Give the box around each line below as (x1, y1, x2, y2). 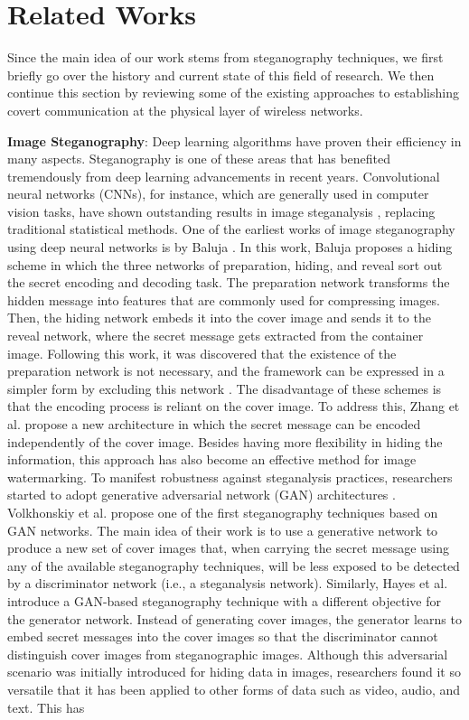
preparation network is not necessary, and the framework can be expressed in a (7, 361, 445, 380)
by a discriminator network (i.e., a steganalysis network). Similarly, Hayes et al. (7, 574, 448, 593)
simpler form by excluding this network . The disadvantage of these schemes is (7, 379, 442, 397)
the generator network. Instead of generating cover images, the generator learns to (7, 609, 462, 628)
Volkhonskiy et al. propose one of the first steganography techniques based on (7, 502, 438, 521)
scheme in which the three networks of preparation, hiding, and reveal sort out (7, 255, 443, 274)
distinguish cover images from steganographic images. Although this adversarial (7, 644, 448, 663)
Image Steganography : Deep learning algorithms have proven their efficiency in (7, 131, 462, 150)
